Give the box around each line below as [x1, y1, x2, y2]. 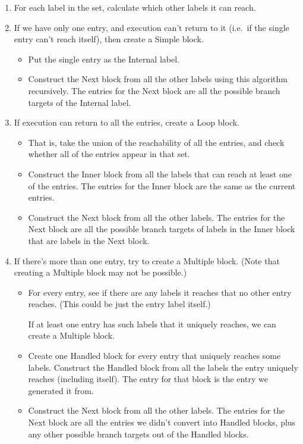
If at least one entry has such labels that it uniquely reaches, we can [28, 317, 276, 330]
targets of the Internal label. [28, 96, 131, 108]
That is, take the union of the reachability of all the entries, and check [28, 136, 285, 148]
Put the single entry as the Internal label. [28, 52, 179, 65]
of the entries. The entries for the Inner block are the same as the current [28, 179, 296, 192]
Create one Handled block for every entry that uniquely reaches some [28, 349, 281, 362]
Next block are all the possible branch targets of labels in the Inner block [28, 223, 295, 235]
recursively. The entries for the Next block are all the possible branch [28, 84, 280, 96]
